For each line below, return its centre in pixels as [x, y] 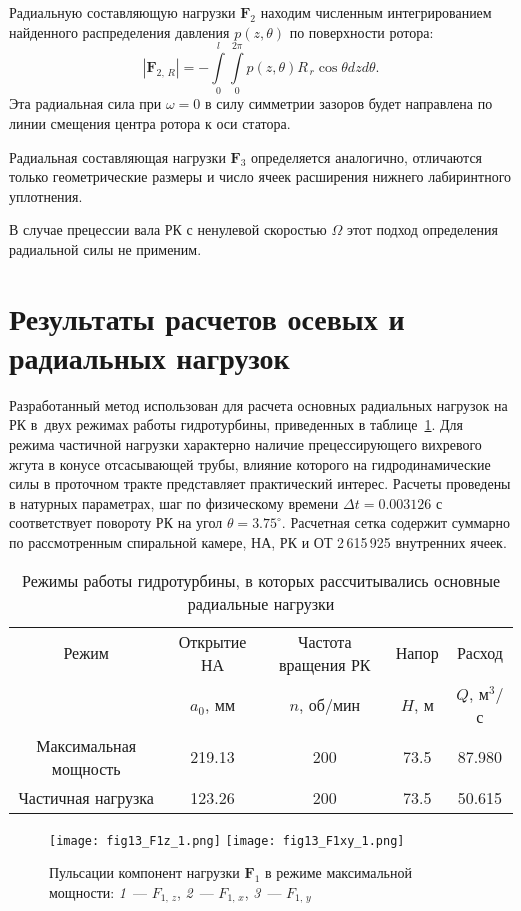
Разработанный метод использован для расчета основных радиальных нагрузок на [258, 404]
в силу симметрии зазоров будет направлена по [349, 103]
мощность [86, 768]
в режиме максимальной [338, 872]
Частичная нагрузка [86, 797]
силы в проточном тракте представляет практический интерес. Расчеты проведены [260, 483]
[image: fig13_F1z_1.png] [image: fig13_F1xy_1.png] [227, 840]
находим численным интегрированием [376, 12]
